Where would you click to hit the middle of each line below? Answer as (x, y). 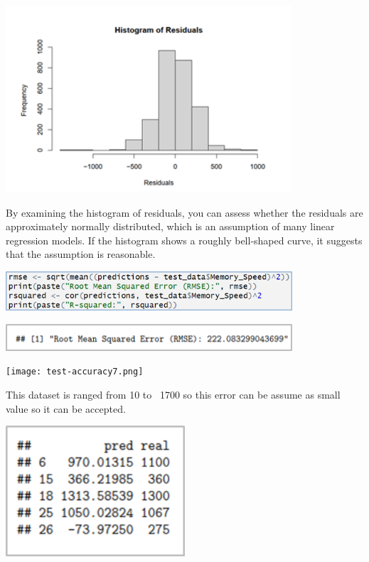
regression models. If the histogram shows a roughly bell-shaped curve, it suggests (184, 240)
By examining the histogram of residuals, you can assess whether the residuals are (184, 212)
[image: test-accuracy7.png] (75, 372)
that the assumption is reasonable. (81, 254)
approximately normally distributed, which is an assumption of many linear (170, 226)
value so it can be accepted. (66, 408)
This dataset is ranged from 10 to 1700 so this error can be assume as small (173, 395)
